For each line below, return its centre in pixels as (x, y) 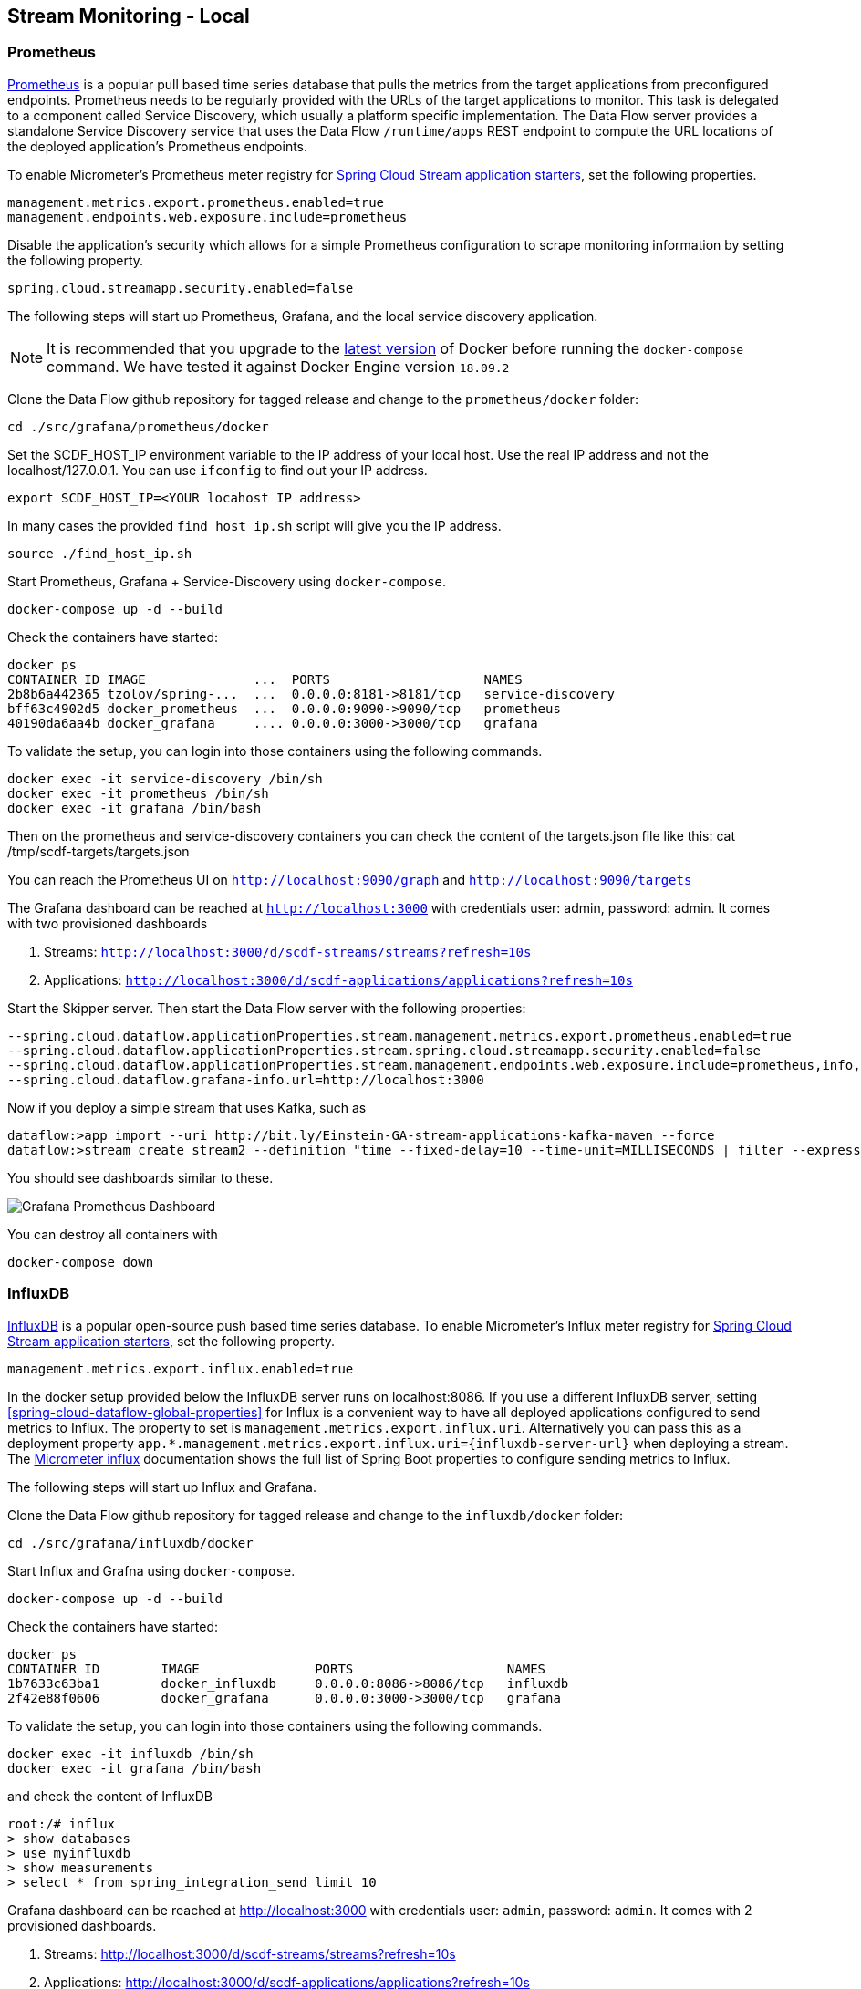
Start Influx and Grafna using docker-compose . (151, 1570)
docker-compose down (81, 1262)
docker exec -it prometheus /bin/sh (138, 793)
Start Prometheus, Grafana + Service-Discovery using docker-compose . (227, 581)
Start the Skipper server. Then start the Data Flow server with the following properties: (267, 1008)
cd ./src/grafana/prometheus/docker (138, 426)
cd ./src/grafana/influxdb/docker (130, 1543)
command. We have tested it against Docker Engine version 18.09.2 (278, 366)
